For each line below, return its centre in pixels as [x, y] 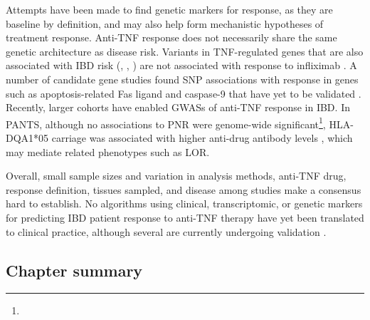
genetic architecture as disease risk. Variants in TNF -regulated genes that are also [185, 51]
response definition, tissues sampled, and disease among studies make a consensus [184, 189]
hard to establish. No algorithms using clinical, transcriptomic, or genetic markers [184, 203]
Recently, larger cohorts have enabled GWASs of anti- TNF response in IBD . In [178, 107]
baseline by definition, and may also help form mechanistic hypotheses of [165, 23]
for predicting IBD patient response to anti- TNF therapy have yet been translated [185, 217]
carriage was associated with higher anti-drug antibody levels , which [202, 138]
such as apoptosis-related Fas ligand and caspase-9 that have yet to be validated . [184, 93]
